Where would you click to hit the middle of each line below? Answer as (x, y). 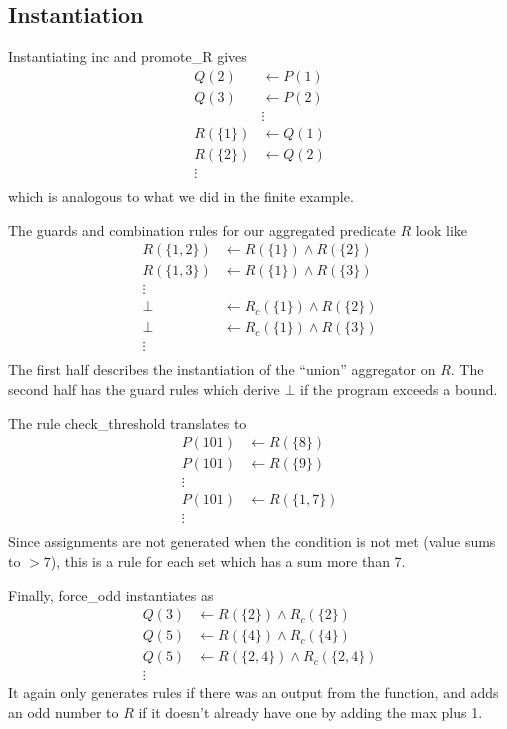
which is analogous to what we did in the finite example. (181, 196)
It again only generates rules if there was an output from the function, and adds (253, 692)
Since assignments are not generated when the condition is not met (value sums (252, 541)
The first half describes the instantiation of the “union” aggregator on (222, 369)
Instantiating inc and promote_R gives (127, 56)
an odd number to (63, 711)
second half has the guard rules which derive (144, 389)
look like (441, 229)
